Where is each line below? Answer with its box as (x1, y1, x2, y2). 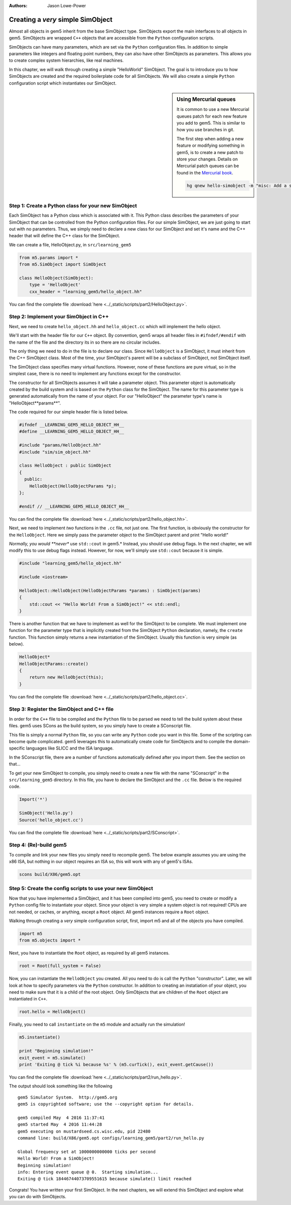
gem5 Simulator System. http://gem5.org (17, 1094, 117, 1100)
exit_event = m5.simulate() (19, 1055, 86, 1061)
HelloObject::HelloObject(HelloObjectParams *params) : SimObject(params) (19, 588, 201, 593)
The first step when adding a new (177, 136, 244, 141)
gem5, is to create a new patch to (177, 149, 243, 155)
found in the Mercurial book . (177, 170, 233, 175)
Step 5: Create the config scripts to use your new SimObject (9, 885, 153, 892)
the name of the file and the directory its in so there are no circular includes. (9, 339, 161, 345)
